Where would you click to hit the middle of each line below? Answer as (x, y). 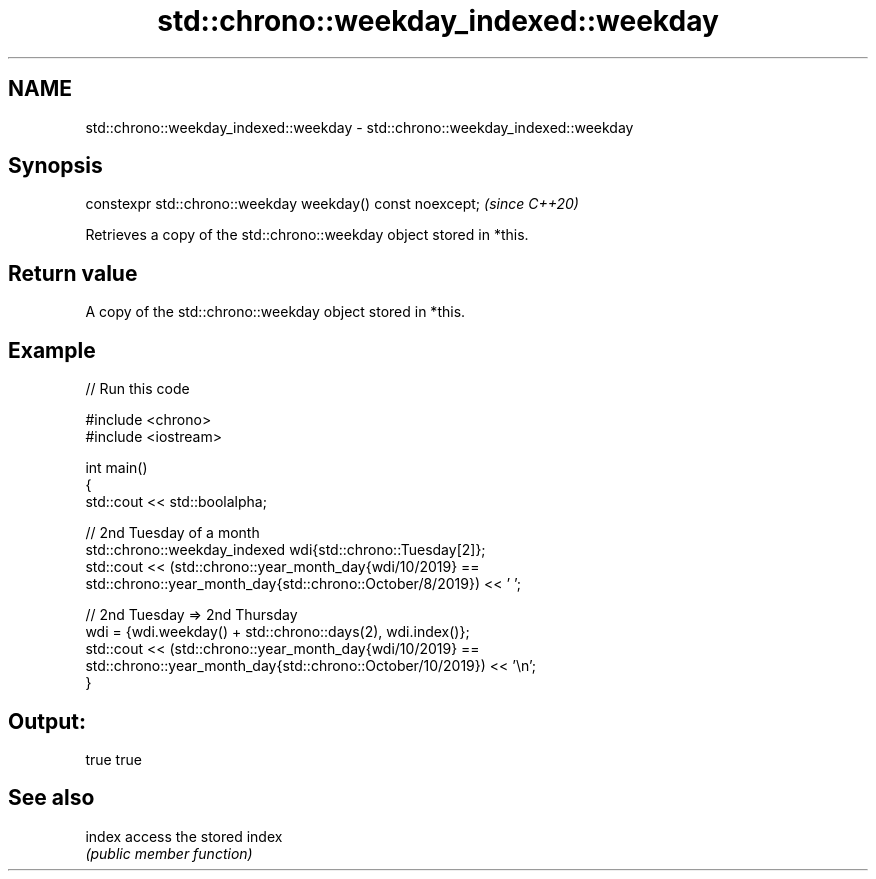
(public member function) (169, 853)
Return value (73, 273)
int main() (116, 468)
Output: (47, 721)
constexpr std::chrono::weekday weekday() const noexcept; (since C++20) (332, 204)
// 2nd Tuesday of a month (172, 533)
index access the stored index (184, 836)
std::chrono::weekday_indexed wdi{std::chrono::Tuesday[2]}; (285, 550)
